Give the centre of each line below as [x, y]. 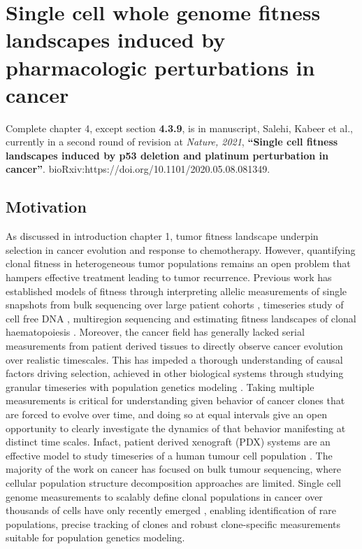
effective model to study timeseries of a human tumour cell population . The [169, 455]
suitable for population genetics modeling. [95, 537]
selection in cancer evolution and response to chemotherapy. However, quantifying [181, 249]
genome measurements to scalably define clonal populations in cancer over [164, 496]
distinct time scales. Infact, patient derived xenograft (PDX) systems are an [168, 442]
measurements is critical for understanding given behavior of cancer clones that [175, 400]
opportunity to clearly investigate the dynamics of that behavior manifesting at [176, 428]
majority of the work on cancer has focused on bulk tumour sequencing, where [173, 469]
